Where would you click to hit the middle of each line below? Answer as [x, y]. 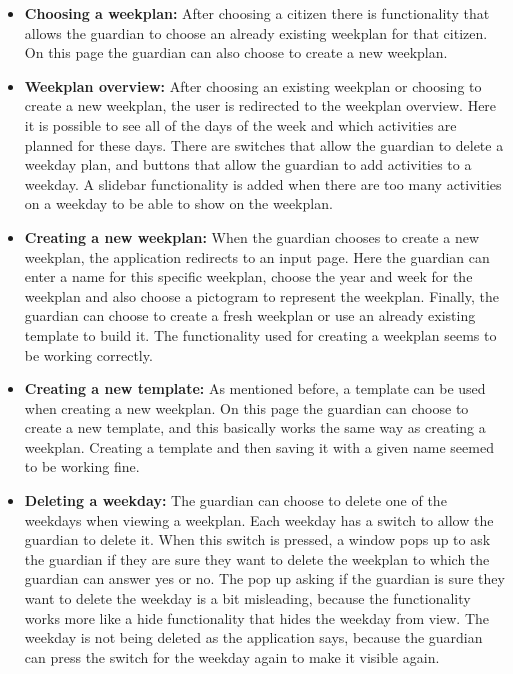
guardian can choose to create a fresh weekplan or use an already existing [250, 315]
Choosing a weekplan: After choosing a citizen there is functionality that [257, 13]
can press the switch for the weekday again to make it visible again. [232, 656]
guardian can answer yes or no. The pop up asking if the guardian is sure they [264, 578]
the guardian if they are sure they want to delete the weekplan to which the [257, 558]
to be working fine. [82, 466]
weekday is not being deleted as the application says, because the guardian [253, 637]
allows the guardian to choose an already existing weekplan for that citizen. [256, 32]
